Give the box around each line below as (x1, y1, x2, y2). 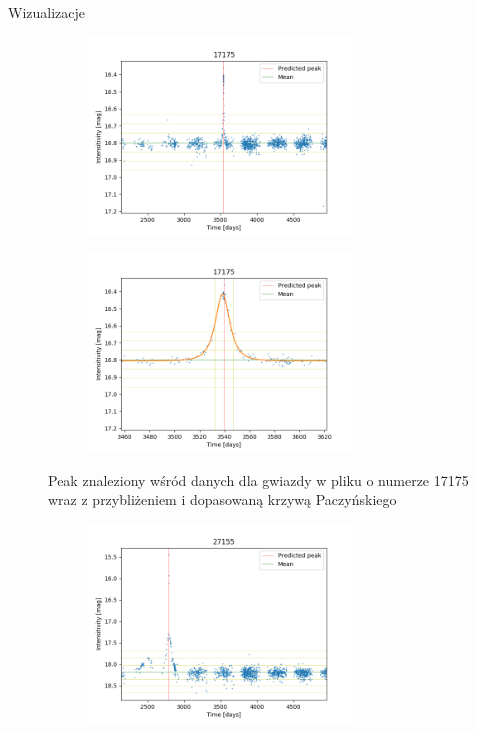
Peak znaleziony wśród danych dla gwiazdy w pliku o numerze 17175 (48, 469, 469, 490)
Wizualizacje (8, 2, 85, 22)
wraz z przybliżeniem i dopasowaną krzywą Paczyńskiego (48, 489, 397, 510)
